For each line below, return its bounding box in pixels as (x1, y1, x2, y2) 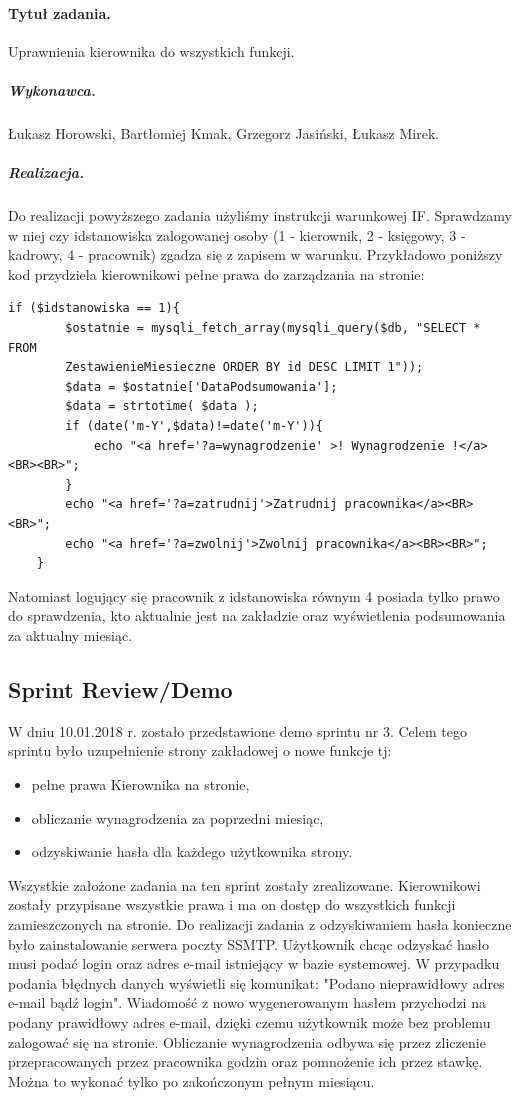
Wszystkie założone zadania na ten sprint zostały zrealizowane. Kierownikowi (8, 874, 481, 895)
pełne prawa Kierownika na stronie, (31, 773, 250, 794)
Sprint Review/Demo (8, 673, 233, 704)
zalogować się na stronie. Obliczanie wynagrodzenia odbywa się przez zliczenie (8, 1031, 486, 1052)
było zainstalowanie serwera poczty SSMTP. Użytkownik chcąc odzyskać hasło (8, 933, 489, 954)
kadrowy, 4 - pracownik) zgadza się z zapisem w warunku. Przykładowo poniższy (8, 244, 503, 265)
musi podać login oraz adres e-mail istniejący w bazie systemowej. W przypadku (8, 953, 500, 974)
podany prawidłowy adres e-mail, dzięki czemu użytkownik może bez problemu (8, 1011, 491, 1032)
